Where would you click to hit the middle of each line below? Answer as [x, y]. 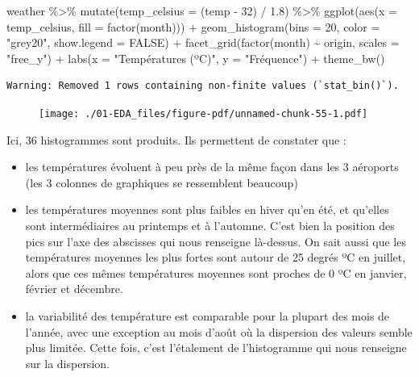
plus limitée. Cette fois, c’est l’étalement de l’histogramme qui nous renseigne [216, 348]
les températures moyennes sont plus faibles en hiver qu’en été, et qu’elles [207, 209]
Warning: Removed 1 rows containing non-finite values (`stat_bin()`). [203, 86]
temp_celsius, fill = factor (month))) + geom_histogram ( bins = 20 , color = [193, 26]
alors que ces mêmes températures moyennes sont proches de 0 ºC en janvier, [216, 272]
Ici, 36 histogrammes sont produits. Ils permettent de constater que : [176, 139]
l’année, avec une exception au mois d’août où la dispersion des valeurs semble [219, 331]
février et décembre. [74, 289]
